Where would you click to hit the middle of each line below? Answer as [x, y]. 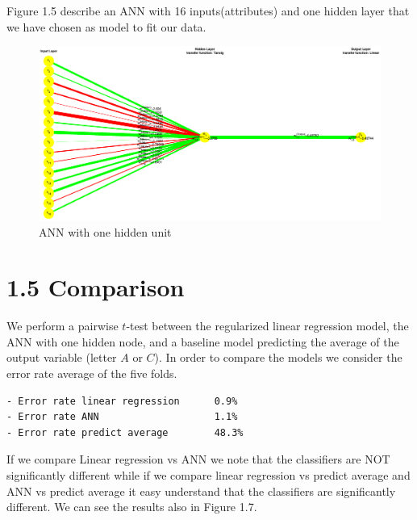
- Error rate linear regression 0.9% [122, 401]
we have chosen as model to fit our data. [106, 26]
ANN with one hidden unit [105, 231]
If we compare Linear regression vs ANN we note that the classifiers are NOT [198, 459]
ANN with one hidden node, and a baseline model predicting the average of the [203, 341]
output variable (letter [62, 357]
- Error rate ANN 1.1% [122, 417]
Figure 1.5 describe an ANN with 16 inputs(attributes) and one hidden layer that [208, 10]
